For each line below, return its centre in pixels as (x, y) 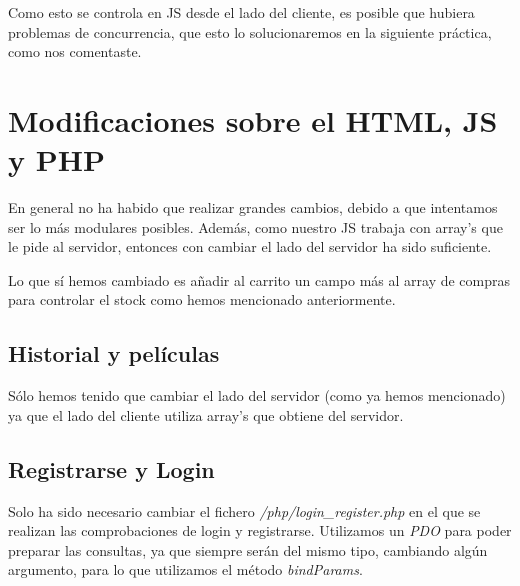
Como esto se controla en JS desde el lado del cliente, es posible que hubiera (241, 12)
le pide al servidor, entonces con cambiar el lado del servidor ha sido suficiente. (250, 246)
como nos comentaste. (75, 51)
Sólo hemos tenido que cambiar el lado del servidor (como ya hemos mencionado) (257, 395)
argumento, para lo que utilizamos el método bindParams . (185, 569)
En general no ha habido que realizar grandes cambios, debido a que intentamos (253, 207)
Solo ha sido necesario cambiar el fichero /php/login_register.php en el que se (244, 510)
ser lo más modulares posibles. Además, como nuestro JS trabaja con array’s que (255, 226)
